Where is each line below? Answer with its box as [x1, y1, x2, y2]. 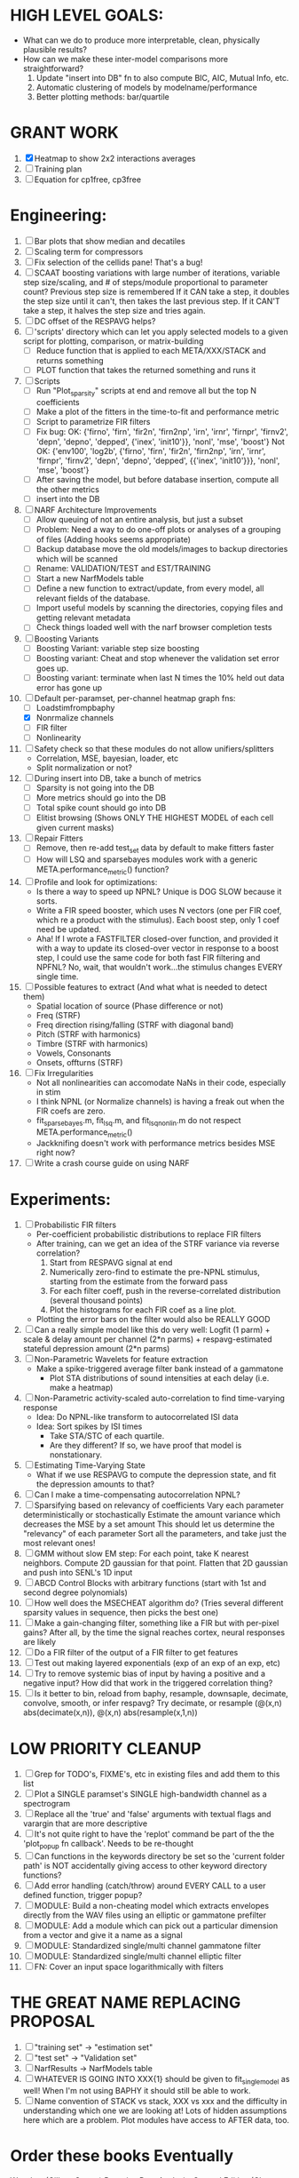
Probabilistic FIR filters [34, 1219, 117, 1231]
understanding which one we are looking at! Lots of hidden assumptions [22, 2105, 287, 2116]
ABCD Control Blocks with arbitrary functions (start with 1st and [34, 1578, 267, 1589]
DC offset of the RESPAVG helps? [34, 315, 156, 326]
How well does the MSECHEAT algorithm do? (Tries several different [34, 1598, 284, 1608]
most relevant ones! [22, 1538, 96, 1549]
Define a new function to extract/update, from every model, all [35, 583, 264, 594]
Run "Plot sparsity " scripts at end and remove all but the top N [35, 385, 256, 398]
